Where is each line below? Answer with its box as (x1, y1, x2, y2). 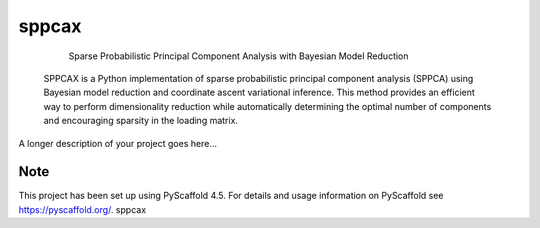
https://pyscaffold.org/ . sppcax (18, 203, 147, 215)
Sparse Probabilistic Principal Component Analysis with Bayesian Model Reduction (68, 50, 409, 62)
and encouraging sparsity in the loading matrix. (43, 115, 239, 127)
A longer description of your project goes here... (18, 137, 217, 149)
